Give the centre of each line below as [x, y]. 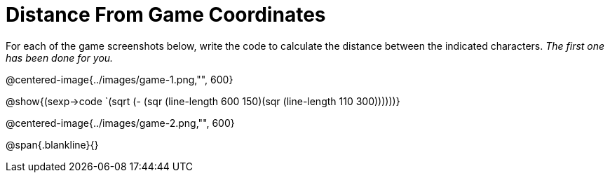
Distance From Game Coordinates [166, 15]
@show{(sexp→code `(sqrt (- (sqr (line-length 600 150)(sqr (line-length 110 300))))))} [203, 101]
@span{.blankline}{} [52, 144]
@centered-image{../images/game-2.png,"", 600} [120, 123]
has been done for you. [60, 57]
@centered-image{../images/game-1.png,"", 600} [120, 79]
